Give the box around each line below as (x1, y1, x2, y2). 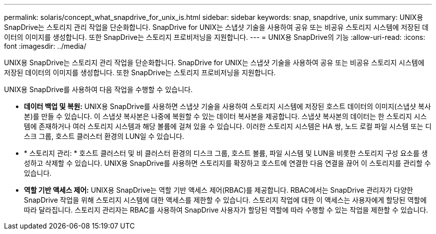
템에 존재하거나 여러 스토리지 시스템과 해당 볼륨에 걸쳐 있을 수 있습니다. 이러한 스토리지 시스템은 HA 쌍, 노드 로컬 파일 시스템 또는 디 (24, 122, 432, 130)
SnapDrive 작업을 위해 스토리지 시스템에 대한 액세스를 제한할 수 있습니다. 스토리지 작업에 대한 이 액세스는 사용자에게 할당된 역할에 (24, 196, 427, 204)
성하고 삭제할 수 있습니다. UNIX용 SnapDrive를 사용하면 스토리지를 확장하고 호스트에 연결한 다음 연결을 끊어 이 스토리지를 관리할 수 (24, 159, 431, 167)
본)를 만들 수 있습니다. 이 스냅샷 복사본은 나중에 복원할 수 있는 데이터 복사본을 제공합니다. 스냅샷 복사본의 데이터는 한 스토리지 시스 (24, 112, 427, 120)
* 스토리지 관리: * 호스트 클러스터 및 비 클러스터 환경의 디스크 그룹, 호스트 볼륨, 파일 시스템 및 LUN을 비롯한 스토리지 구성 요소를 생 (24, 149, 428, 157)
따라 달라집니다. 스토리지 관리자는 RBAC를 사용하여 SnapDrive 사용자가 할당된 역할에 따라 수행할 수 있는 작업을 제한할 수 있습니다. (24, 206, 429, 214)
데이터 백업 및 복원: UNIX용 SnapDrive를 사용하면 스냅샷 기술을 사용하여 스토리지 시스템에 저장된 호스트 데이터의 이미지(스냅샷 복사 (24, 102, 431, 111)
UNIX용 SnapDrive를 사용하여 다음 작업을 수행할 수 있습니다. (4, 85, 193, 94)
